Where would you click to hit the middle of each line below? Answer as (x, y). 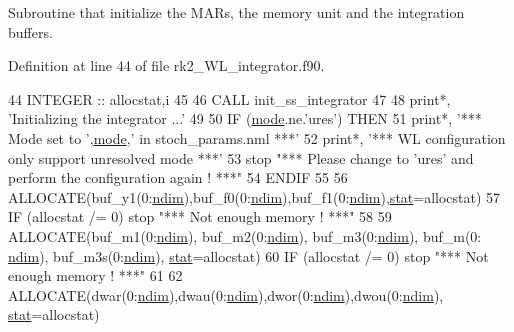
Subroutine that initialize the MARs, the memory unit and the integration (236, 12)
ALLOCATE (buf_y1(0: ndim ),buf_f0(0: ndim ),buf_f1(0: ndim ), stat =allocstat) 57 (254, 196)
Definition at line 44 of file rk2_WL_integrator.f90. (166, 65)
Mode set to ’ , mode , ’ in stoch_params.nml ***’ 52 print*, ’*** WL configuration (257, 137)
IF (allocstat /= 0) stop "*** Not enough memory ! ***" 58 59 (200, 216)
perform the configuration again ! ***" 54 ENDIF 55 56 (178, 177)
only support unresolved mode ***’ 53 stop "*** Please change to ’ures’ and (241, 157)
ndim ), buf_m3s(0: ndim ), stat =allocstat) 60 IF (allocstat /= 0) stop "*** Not (248, 255)
